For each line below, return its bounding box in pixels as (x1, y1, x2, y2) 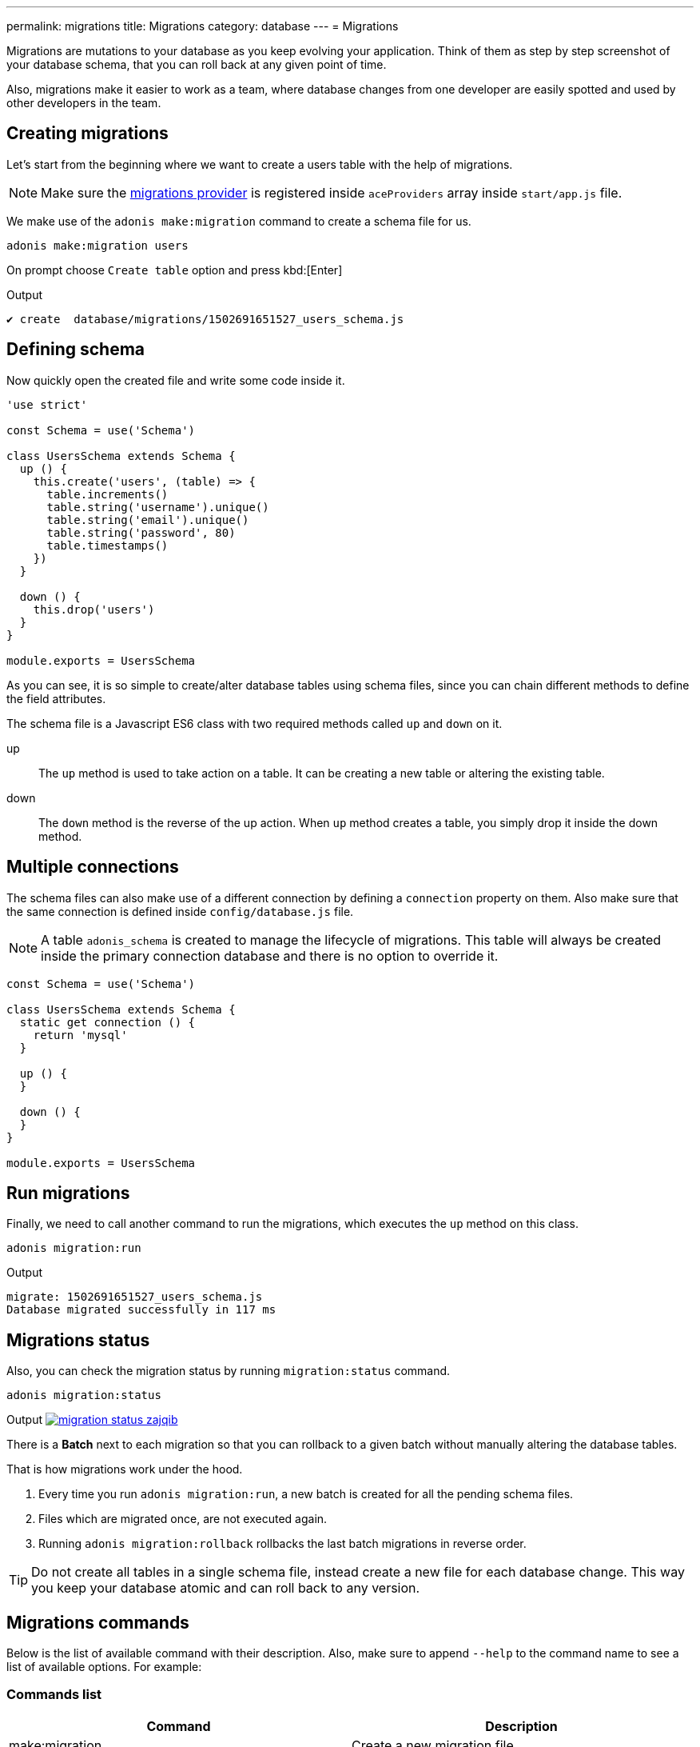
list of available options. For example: (6, 1660, 202, 1674)
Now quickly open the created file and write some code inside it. (6, 373, 345, 387)
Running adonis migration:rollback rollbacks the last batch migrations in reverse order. (38, 1537, 527, 1551)
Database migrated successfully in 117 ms (6, 1303, 276, 1317)
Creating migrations (6, 123, 169, 144)
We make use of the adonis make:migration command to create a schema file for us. (6, 214, 471, 228)
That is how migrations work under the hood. (6, 1462, 243, 1477)
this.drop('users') (33, 602, 155, 616)
